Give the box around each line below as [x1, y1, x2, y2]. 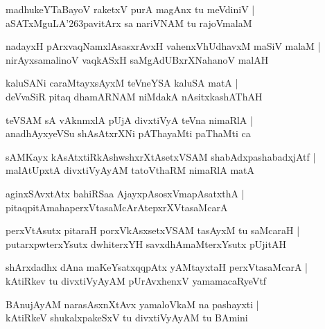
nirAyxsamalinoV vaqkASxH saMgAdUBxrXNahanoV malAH [6, 52, 269, 66]
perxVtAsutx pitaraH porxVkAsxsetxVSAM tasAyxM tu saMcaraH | [6, 223, 300, 238]
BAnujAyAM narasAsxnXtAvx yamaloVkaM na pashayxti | [6, 296, 259, 311]
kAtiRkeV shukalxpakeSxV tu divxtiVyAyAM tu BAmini [6, 310, 248, 325]
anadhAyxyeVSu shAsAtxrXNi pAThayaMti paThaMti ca [6, 126, 251, 141]
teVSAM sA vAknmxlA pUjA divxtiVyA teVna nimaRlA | [6, 112, 253, 127]
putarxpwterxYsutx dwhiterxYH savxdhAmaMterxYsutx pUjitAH [6, 236, 286, 251]
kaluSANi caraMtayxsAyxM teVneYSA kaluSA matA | [6, 75, 238, 90]
